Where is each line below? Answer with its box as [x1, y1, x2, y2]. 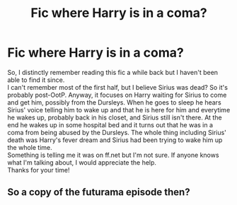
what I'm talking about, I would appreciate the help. [7, 158, 157, 167]
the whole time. [7, 143, 53, 151]
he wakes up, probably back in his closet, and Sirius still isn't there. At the [7, 113, 222, 122]
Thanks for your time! [7, 165, 70, 174]
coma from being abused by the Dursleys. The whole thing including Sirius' [7, 128, 226, 136]
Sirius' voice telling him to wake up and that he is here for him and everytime [7, 105, 231, 114]
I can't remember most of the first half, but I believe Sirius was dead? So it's [7, 83, 229, 91]
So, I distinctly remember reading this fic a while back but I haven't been [7, 68, 218, 76]
